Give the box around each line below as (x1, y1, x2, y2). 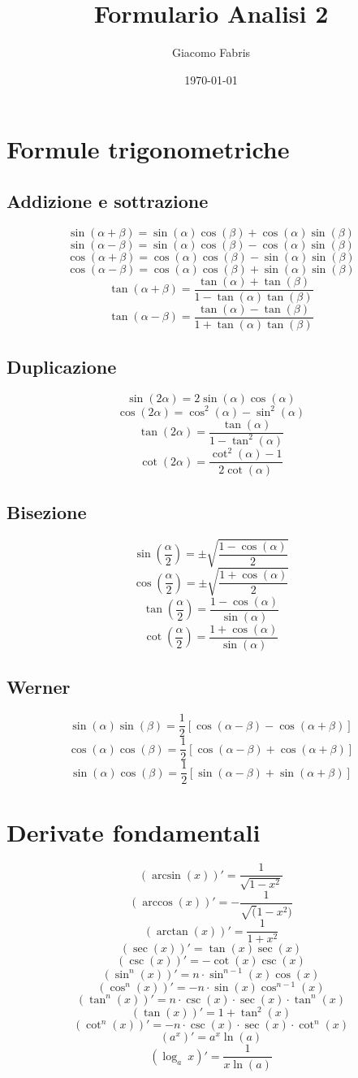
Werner (6, 674, 71, 699)
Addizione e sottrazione (6, 188, 209, 213)
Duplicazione (6, 354, 117, 379)
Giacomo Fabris (171, 44, 251, 61)
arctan (156, 925, 188, 937)
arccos (142, 897, 173, 909)
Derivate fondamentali (6, 815, 261, 848)
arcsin (151, 869, 181, 881)
